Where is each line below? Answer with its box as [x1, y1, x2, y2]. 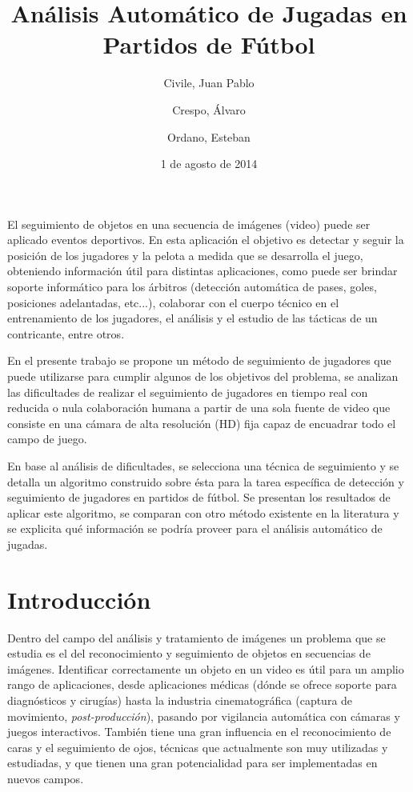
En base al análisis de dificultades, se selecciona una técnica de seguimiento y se [7, 458, 399, 474]
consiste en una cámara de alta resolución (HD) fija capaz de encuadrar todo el [7, 414, 396, 431]
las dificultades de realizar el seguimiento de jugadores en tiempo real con [7, 383, 368, 400]
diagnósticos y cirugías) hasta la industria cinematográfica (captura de [7, 692, 353, 709]
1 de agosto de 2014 [160, 155, 258, 172]
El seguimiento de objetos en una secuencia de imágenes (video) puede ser [7, 215, 371, 232]
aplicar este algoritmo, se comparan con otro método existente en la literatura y [7, 504, 399, 521]
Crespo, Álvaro [172, 101, 246, 118]
